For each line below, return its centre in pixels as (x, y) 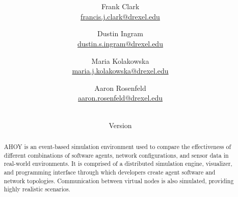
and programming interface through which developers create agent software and (110, 172)
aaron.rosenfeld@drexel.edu (120, 98)
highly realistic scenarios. (37, 189)
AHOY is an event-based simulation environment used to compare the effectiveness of (117, 146)
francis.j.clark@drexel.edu (120, 16)
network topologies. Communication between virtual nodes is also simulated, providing (119, 180)
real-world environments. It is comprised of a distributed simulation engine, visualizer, (118, 164)
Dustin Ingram (120, 33)
